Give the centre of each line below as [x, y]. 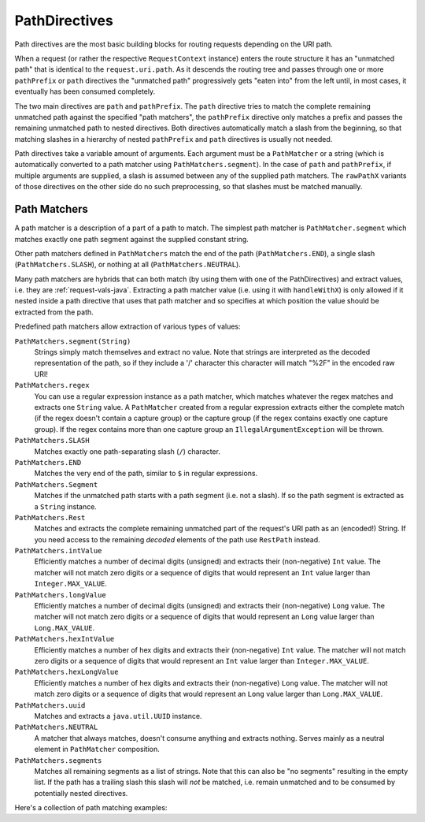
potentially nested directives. [81, 793]
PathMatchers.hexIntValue [65, 639]
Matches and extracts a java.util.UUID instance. [118, 716]
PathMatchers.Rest [50, 517]
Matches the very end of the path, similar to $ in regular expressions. [146, 474]
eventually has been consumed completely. [85, 91]
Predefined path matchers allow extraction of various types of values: [128, 326]
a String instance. [66, 506]
